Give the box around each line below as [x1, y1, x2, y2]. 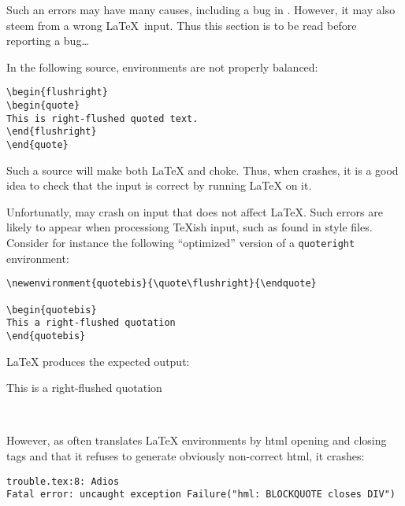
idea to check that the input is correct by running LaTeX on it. [6, 177, 312, 194]
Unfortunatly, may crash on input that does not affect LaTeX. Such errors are [6, 203, 383, 220]
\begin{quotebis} [6, 304, 97, 316]
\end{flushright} [6, 126, 97, 138]
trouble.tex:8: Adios [6, 475, 120, 487]
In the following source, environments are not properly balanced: [6, 58, 318, 75]
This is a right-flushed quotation [6, 379, 162, 396]
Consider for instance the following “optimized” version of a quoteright [6, 235, 355, 251]
